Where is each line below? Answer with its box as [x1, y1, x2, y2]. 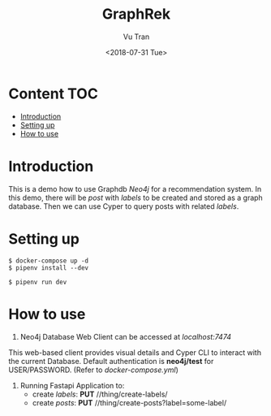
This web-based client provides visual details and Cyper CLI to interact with [8, 347, 262, 357]
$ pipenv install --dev [8, 263, 89, 272]
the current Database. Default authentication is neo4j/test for [8, 356, 214, 366]
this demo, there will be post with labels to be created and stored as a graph [8, 193, 264, 202]
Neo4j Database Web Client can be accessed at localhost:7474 [19, 331, 232, 341]
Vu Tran [123, 32, 150, 41]
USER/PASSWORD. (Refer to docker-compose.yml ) [8, 365, 179, 375]
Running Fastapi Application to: [19, 380, 125, 390]
